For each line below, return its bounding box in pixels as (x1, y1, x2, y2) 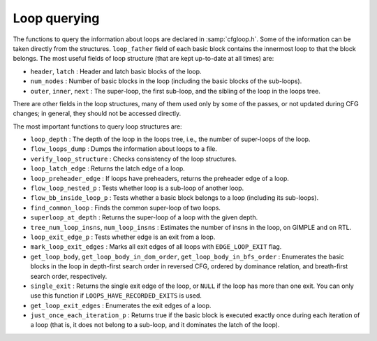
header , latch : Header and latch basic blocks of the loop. (30, 67, 202, 75)
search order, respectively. (30, 272, 108, 280)
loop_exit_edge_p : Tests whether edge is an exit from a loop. (30, 233, 216, 241)
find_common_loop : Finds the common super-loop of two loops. (30, 203, 221, 212)
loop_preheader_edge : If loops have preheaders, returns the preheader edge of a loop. (30, 174, 290, 182)
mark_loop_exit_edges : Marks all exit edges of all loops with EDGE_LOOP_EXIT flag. (30, 242, 282, 251)
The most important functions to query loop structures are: (13, 122, 182, 131)
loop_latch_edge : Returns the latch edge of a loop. (30, 164, 185, 173)
